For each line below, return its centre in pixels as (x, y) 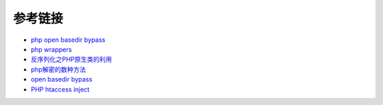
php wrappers (51, 49)
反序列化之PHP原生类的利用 (72, 60)
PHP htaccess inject (60, 89)
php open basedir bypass (68, 40)
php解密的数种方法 (59, 69)
